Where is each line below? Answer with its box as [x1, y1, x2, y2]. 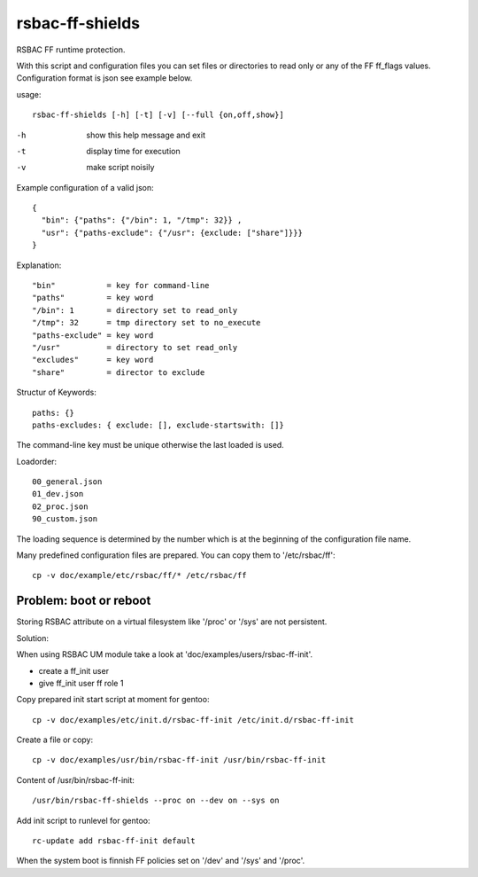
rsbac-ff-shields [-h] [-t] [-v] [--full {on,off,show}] [32, 110, 285, 120]
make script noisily [86, 162, 155, 173]
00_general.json [32, 477, 103, 487]
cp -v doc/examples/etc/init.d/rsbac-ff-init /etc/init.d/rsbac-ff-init [32, 715, 354, 724]
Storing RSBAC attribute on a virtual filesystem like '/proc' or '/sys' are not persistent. [16, 616, 328, 627]
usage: [16, 89, 42, 99]
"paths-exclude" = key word [32, 330, 154, 341]
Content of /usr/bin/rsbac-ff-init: [16, 774, 135, 785]
